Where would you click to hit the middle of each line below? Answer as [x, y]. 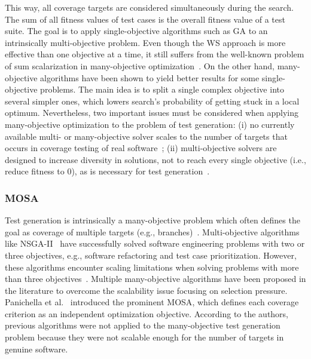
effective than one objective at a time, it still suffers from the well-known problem [155, 54]
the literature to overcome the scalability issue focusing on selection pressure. [146, 290]
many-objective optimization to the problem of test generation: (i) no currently [150, 124]
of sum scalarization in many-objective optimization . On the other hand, [140, 65]
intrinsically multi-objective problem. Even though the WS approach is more [145, 42]
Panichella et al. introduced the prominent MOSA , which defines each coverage [152, 302]
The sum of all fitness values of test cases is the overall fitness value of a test [145, 19]
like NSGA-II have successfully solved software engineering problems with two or [155, 243]
